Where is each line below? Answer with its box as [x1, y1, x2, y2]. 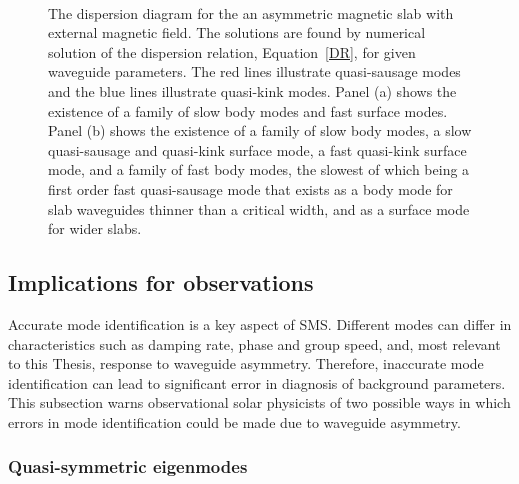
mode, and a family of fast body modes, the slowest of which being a [48, 159, 470, 180]
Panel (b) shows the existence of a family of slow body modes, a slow [48, 120, 472, 141]
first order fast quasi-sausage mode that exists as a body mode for [48, 178, 453, 199]
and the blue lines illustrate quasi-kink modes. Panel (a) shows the [48, 80, 457, 101]
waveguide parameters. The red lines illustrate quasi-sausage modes [48, 61, 461, 82]
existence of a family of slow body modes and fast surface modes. [48, 100, 448, 121]
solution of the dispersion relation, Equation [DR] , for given [48, 41, 416, 62]
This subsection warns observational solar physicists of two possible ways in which [8, 392, 511, 413]
